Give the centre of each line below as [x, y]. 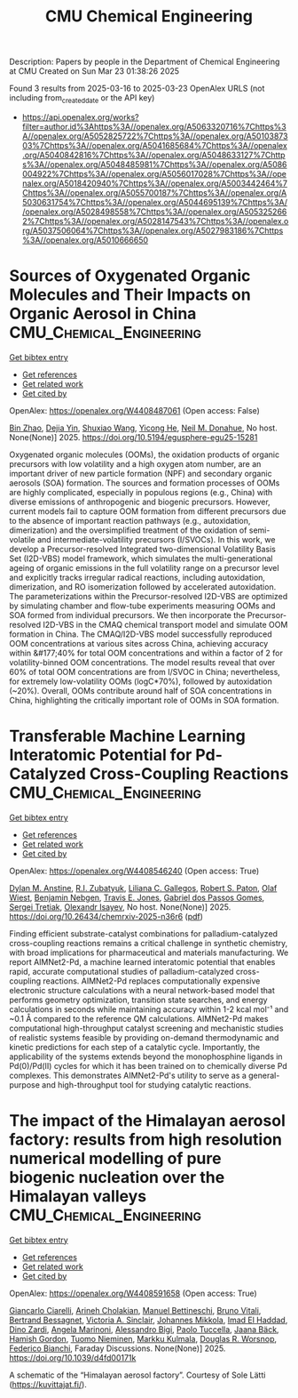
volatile [22, 539]
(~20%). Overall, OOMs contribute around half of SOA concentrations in [141, 690]
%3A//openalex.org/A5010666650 [85, 240]
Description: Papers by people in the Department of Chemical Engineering [145, 62]
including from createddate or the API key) [82, 99]
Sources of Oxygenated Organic [130, 276]
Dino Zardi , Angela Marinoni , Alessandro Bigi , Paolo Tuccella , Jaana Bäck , [144, 1329]
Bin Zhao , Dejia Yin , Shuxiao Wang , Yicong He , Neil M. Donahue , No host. [143, 428]
